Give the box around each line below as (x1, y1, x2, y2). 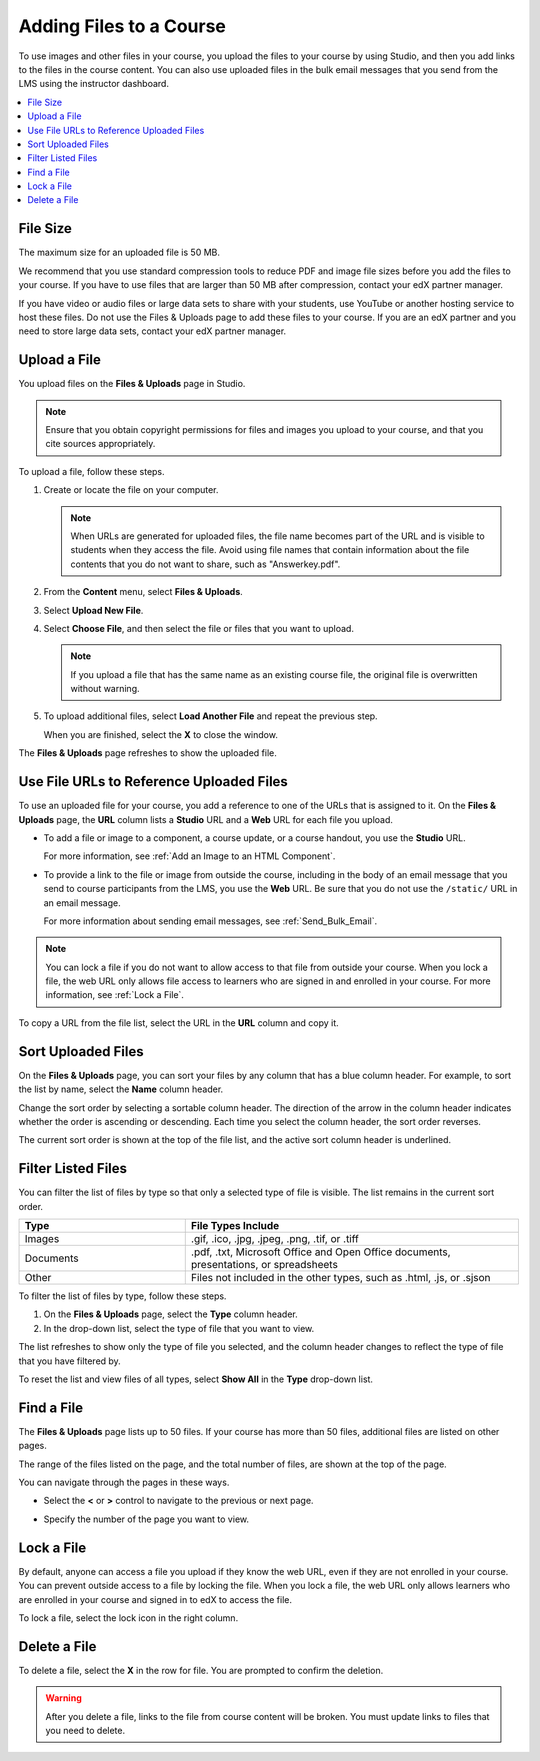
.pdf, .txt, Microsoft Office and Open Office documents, (190, 1245, 451, 1259)
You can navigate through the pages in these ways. (18, 1476, 230, 1489)
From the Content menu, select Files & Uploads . (43, 586, 244, 598)
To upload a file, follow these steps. (18, 465, 165, 477)
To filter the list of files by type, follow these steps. (18, 1290, 227, 1302)
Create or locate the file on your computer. (43, 484, 219, 496)
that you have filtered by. (18, 1355, 122, 1367)
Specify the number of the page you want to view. (43, 1513, 250, 1525)
